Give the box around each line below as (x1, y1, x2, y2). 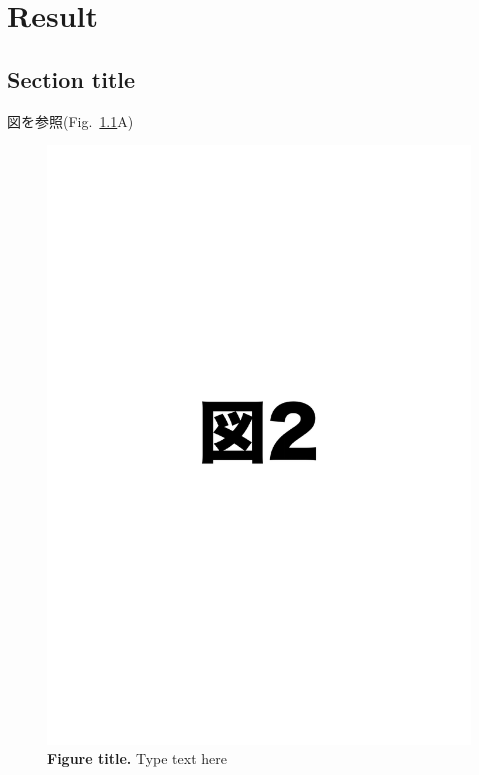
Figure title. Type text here (47, 748, 227, 769)
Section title (7, 63, 136, 94)
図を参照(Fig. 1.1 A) (7, 110, 134, 131)
